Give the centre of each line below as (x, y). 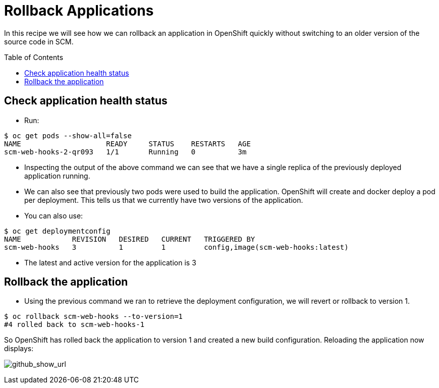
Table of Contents (34, 57)
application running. (57, 176)
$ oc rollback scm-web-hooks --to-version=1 (94, 317)
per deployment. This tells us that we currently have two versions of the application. (164, 200)
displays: (19, 349)
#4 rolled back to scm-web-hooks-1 (74, 325)
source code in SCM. (39, 41)
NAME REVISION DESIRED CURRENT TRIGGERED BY (130, 239)
